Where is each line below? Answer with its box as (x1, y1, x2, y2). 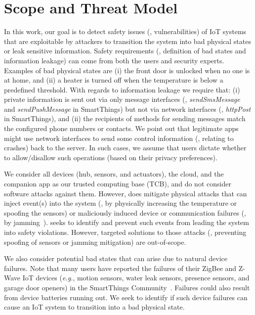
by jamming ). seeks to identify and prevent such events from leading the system (4, 217, 249, 227)
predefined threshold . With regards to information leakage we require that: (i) (4, 84, 240, 94)
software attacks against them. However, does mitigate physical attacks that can (4, 188, 247, 198)
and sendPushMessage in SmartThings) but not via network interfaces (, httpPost (4, 103, 251, 114)
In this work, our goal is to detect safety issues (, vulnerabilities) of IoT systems (4, 26, 247, 37)
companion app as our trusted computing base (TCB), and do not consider (4, 179, 231, 189)
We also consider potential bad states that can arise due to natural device (4, 253, 227, 264)
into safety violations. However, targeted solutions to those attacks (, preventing (4, 227, 247, 237)
